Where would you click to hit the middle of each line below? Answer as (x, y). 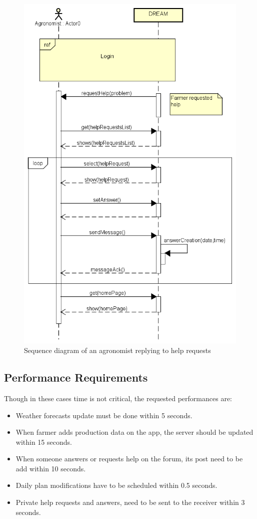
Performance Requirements (76, 377)
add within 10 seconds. (51, 468)
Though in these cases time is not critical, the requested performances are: (118, 398)
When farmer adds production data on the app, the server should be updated (134, 432)
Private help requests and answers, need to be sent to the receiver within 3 (130, 502)
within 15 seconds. (44, 442)
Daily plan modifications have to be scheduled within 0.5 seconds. (116, 485)
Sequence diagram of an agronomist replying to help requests (117, 350)
